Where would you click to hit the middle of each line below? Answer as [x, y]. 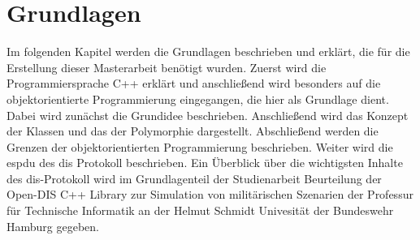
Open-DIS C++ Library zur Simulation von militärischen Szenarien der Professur [210, 194]
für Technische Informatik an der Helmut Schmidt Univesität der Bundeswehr [200, 210]
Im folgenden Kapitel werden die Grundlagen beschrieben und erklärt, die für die [208, 51]
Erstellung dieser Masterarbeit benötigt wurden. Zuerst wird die [167, 67]
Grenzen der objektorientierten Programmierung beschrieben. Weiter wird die [200, 146]
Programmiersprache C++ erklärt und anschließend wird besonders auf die [194, 83]
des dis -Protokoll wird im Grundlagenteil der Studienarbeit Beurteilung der [194, 178]
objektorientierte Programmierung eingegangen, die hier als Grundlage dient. [198, 99]
